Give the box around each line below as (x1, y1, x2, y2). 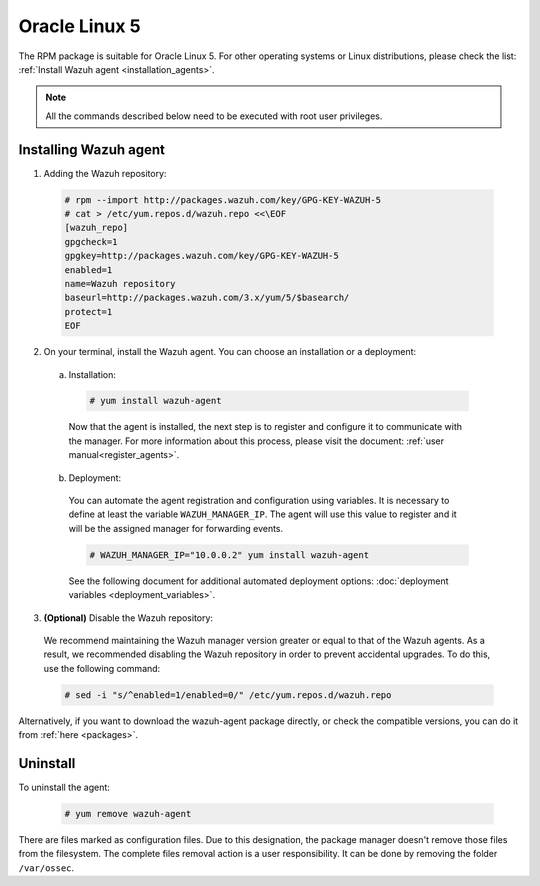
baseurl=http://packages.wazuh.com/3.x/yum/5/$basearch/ (64, 292, 350, 304)
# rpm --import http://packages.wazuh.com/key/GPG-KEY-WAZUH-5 (64, 194, 382, 205)
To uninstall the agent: (18, 781, 110, 793)
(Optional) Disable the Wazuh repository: (43, 611, 214, 624)
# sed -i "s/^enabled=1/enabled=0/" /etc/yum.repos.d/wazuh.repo (64, 689, 392, 700)
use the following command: (43, 662, 161, 674)
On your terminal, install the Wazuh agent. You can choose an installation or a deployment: (43, 346, 417, 358)
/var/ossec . (18, 861, 75, 874)
